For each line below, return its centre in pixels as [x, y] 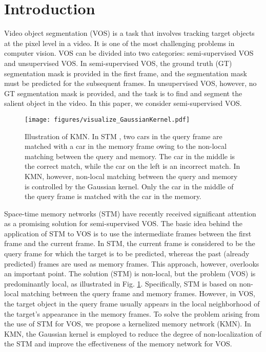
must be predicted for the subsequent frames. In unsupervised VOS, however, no [130, 83]
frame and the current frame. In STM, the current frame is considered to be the [130, 243]
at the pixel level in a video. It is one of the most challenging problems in [119, 43]
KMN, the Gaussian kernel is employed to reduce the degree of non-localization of [133, 333]
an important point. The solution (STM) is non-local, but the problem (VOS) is [130, 273]
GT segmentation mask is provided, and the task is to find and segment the [123, 93]
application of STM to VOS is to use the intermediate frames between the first [128, 233]
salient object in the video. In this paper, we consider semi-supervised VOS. [123, 103]
